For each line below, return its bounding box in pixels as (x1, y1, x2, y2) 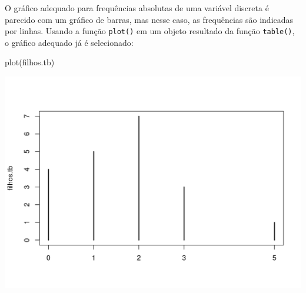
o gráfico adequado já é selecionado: (5, 36, 134, 48)
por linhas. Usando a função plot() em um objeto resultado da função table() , (5, 25, 295, 37)
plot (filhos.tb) (5, 56, 55, 68)
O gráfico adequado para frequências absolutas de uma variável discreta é (5, 2, 269, 14)
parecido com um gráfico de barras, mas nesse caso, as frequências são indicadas (5, 13, 294, 25)
